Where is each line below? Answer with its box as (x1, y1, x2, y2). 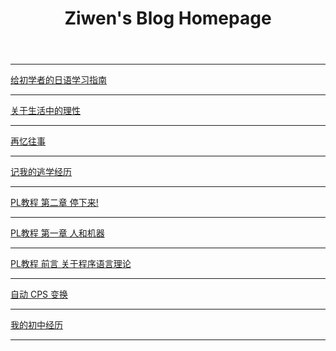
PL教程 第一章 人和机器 (10, 227, 105, 239)
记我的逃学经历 (10, 166, 72, 178)
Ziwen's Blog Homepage (64, 7, 272, 30)
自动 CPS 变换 (10, 288, 69, 301)
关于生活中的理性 (10, 105, 81, 117)
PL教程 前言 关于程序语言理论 (10, 258, 132, 270)
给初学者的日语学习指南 (10, 74, 107, 86)
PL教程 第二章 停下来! (10, 197, 99, 209)
